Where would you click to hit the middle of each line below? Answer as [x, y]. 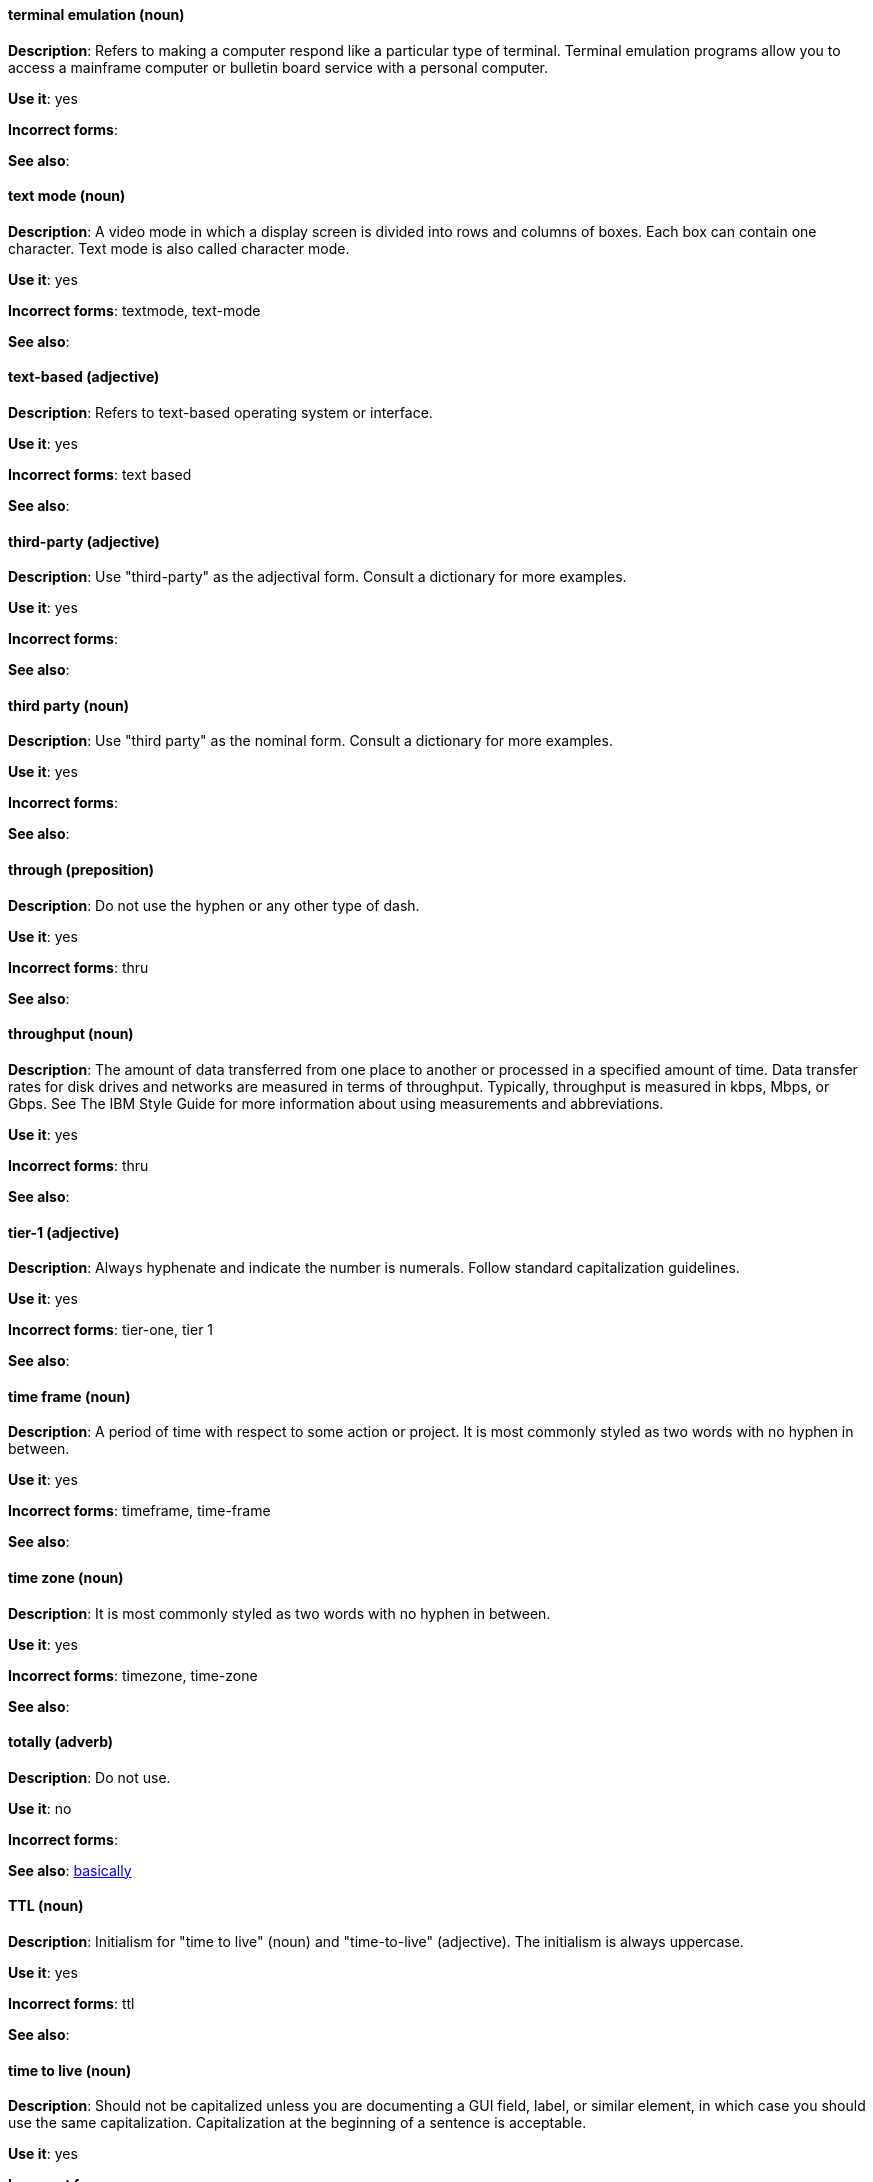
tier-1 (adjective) [64, 1232]
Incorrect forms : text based [100, 475]
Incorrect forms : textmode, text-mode [134, 310]
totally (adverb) [61, 1742]
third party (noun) [68, 705]
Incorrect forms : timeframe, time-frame [139, 1511]
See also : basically [70, 1870]
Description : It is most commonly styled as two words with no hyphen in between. [279, 1613]
